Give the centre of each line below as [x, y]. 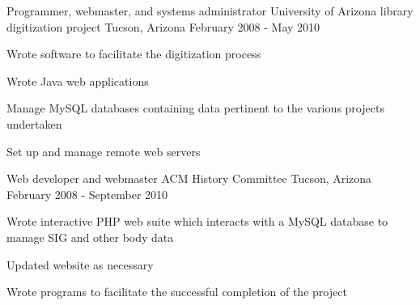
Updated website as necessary [80, 264]
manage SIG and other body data [90, 237]
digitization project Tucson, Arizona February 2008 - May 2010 [163, 26]
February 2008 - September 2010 [87, 194]
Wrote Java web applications [78, 80]
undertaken [34, 123]
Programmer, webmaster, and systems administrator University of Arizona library [210, 11]
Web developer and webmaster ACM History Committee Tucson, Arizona [189, 178]
